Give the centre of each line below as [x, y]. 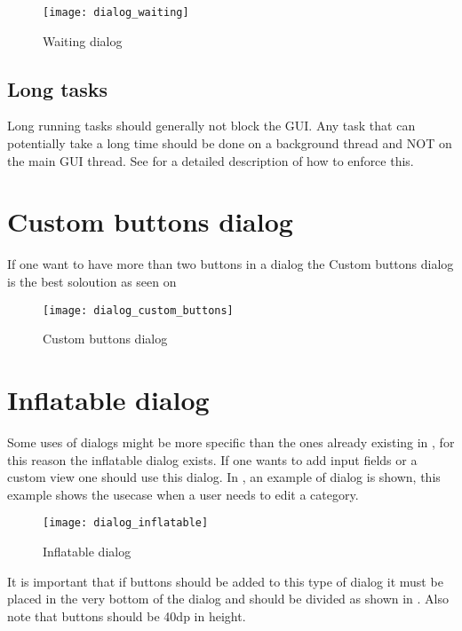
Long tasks [58, 88]
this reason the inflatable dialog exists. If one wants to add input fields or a [212, 459]
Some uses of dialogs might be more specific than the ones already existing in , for [231, 442]
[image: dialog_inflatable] [126, 523]
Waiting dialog [83, 40]
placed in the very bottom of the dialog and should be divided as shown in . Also [228, 599]
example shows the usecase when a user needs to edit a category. [183, 494]
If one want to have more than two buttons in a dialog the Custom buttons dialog [231, 264]
